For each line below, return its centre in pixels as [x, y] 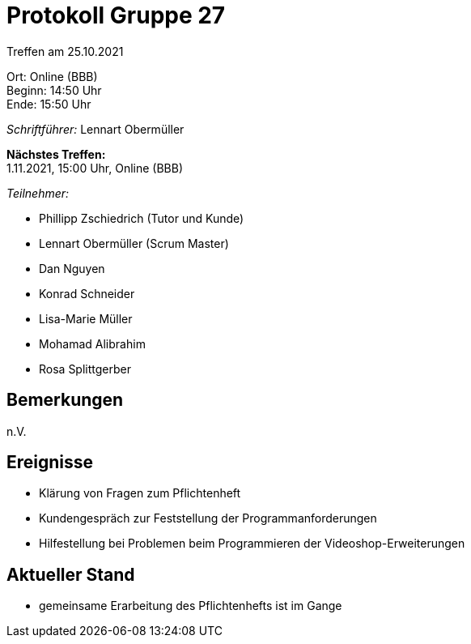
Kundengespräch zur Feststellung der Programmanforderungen [208, 518]
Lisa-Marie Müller [86, 318]
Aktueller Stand [71, 574]
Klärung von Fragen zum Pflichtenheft [140, 493]
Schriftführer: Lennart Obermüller [95, 129]
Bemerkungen [65, 400]
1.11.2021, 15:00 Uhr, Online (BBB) [95, 168]
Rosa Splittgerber [85, 369]
